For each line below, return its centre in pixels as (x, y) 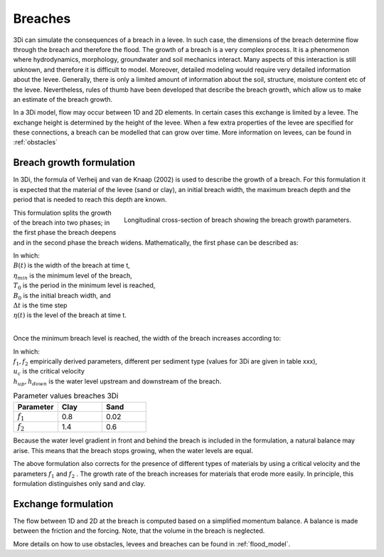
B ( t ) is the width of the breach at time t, (72, 265)
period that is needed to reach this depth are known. (90, 200)
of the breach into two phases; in (62, 222)
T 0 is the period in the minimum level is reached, (84, 286)
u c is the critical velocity (49, 372)
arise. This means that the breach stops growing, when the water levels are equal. (133, 450)
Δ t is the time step (40, 305)
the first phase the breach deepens (65, 233)
